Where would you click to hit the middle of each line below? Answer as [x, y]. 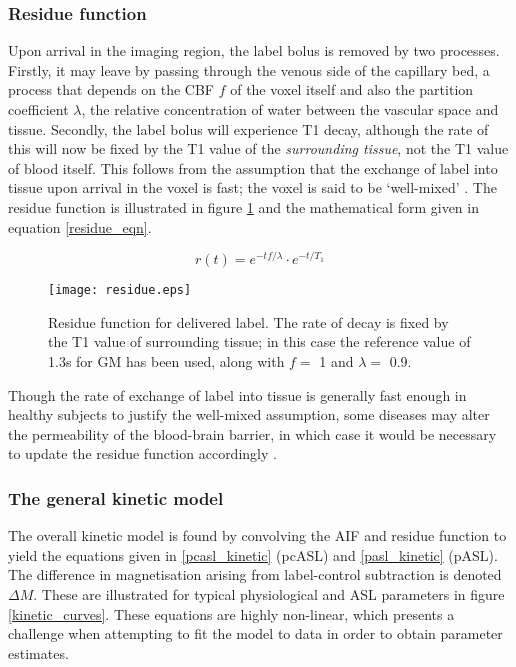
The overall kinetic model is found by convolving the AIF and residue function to [257, 535]
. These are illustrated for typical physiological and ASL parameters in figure [269, 594]
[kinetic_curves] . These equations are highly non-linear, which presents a [231, 613]
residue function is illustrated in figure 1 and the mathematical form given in [243, 206]
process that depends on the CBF [111, 89]
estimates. [38, 652]
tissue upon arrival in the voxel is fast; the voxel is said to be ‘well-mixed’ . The [252, 187]
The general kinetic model [116, 497]
